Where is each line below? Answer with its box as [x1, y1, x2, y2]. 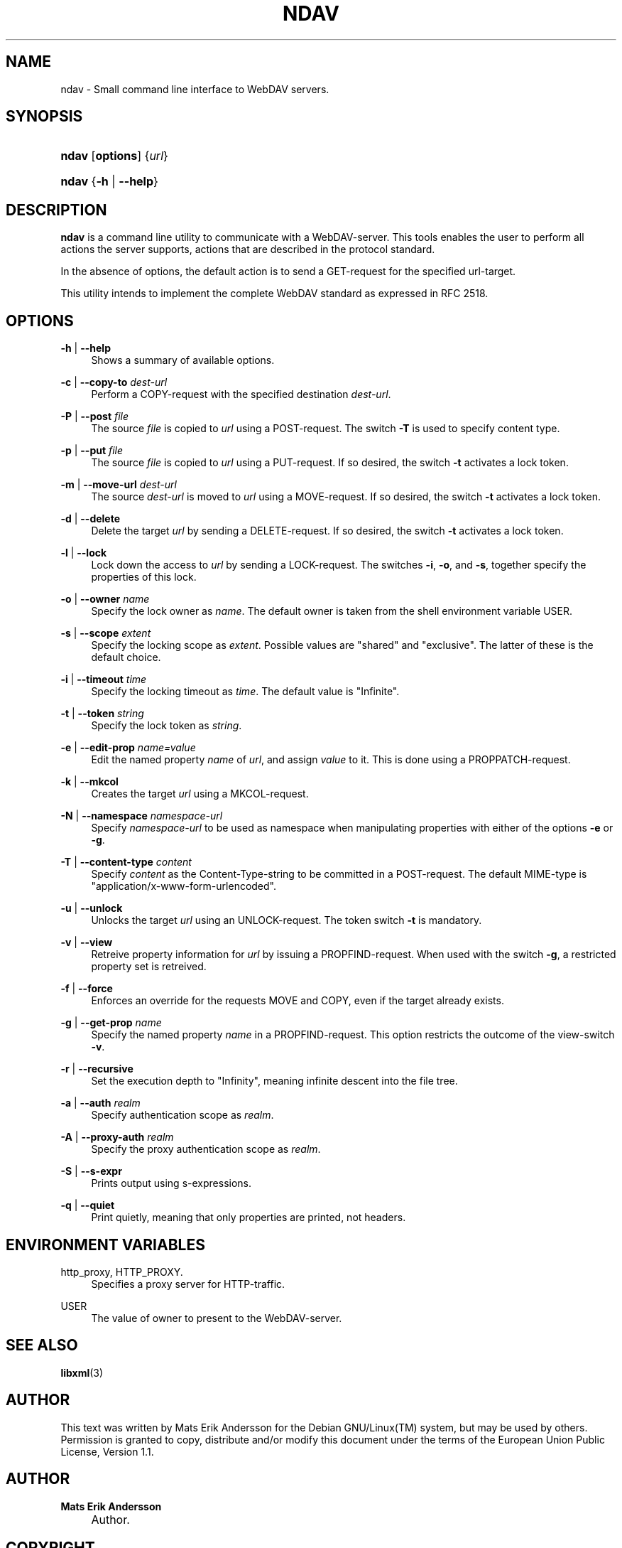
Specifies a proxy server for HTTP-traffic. [91, 1277, 285, 1290]
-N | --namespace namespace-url [60, 810, 223, 822]
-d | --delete [60, 512, 121, 525]
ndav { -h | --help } [60, 174, 158, 189]
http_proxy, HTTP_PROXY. [60, 1265, 183, 1278]
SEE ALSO [6, 1336, 78, 1355]
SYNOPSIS [6, 107, 83, 126]
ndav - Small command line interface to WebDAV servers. [60, 82, 329, 95]
